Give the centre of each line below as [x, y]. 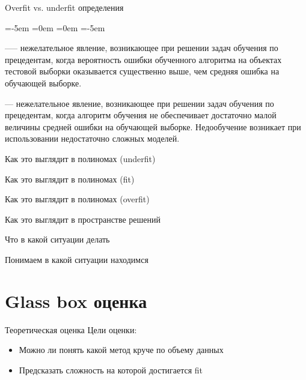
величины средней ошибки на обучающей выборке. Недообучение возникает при [153, 126]
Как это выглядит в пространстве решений [83, 219]
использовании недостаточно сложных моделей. [92, 138]
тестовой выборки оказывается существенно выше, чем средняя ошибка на [142, 71]
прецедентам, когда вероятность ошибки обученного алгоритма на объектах [143, 59]
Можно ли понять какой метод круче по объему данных [121, 350]
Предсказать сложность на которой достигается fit [111, 369]
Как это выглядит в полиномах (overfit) [77, 199]
